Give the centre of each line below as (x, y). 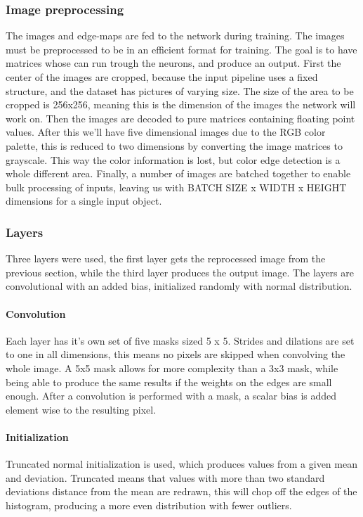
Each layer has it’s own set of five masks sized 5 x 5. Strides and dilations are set (180, 340)
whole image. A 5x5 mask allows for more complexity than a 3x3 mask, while (172, 368)
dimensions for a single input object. (84, 201)
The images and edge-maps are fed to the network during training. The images (175, 36)
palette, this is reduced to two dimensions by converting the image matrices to (174, 145)
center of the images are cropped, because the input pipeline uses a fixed (162, 77)
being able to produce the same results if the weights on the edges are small (169, 382)
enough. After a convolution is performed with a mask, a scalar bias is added (171, 396)
